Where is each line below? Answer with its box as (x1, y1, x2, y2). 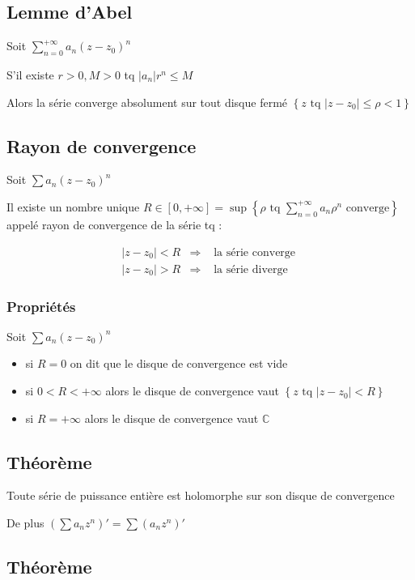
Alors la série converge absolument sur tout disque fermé (6, 93, 288, 110)
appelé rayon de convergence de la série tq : (6, 215, 222, 232)
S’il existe (6, 66, 54, 83)
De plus (6, 514, 44, 531)
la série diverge (214, 263, 288, 275)
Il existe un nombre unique (6, 198, 140, 215)
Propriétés (6, 296, 76, 316)
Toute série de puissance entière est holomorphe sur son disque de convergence (6, 487, 395, 504)
